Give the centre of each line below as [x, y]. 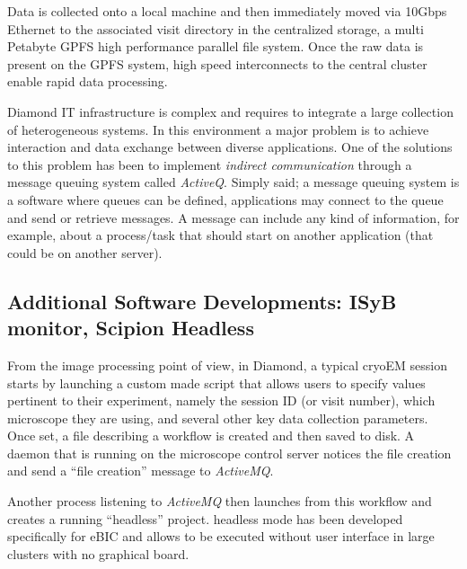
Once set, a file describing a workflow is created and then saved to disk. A [211, 436]
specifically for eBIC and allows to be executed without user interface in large [221, 536]
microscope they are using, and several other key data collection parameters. [218, 418]
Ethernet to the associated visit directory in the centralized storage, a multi [216, 28]
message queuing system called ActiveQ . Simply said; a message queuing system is [233, 182]
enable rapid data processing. [88, 81]
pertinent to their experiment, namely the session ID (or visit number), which [221, 400]
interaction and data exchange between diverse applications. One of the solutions [230, 147]
